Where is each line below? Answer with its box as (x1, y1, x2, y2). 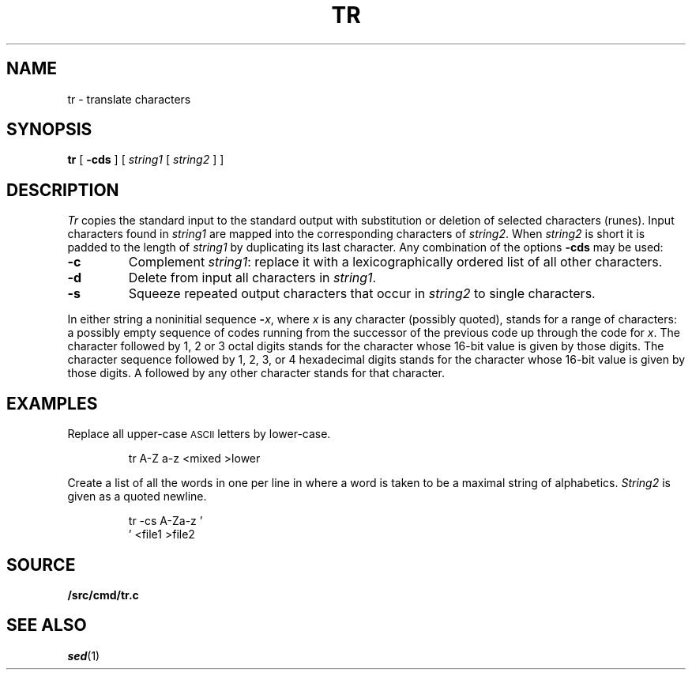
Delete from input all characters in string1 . (128, 270, 377, 286)
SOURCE (6, 554, 76, 575)
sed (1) (67, 648, 100, 663)
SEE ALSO (6, 615, 87, 636)
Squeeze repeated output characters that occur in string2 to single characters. (128, 285, 596, 302)
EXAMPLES (6, 393, 98, 414)
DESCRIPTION (6, 179, 119, 200)
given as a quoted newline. (67, 489, 207, 504)
